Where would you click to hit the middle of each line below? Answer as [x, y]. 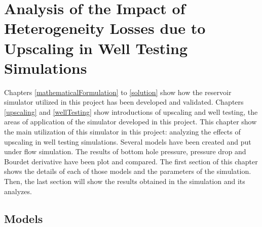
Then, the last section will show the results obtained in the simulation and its [125, 181]
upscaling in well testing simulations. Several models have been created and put [128, 141]
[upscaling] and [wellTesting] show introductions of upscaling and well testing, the [131, 111]
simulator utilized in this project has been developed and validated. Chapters [124, 102]
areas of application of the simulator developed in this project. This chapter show [130, 122]
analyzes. [18, 191]
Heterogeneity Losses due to [105, 28]
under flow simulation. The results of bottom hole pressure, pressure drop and [125, 151]
